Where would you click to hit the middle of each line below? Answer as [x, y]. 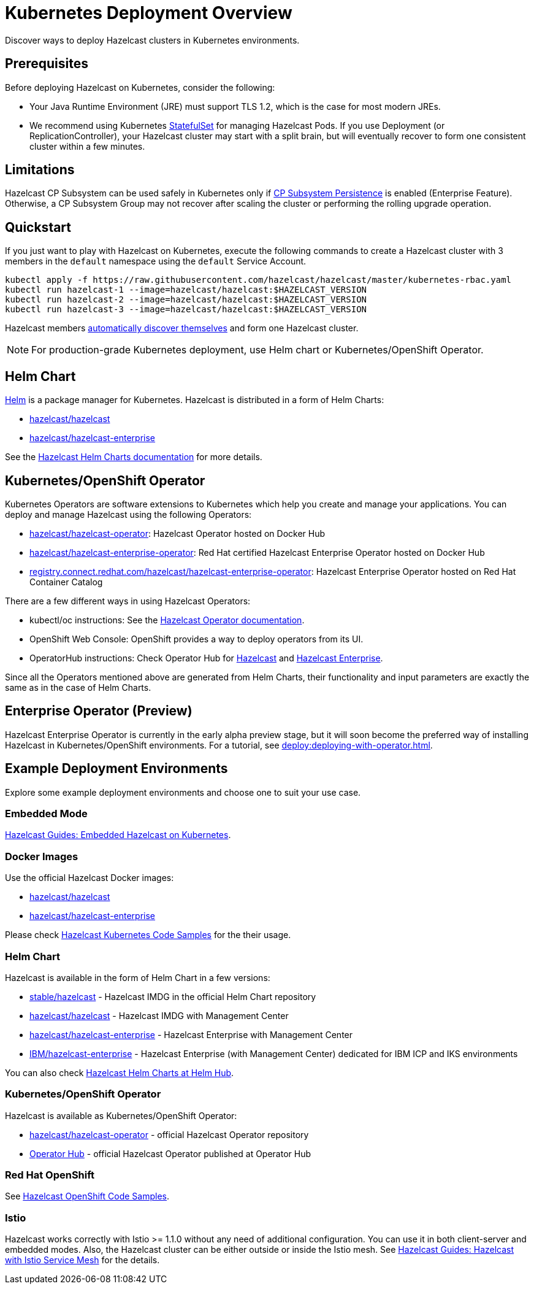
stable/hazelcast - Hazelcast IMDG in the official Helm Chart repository [173, 996]
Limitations [40, 170]
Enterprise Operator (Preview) [99, 711]
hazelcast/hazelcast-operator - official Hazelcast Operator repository [169, 1134]
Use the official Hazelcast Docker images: [90, 878]
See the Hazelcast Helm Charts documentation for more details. [134, 457]
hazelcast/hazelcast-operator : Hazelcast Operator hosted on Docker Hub [177, 533]
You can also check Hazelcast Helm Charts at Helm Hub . [120, 1072]
